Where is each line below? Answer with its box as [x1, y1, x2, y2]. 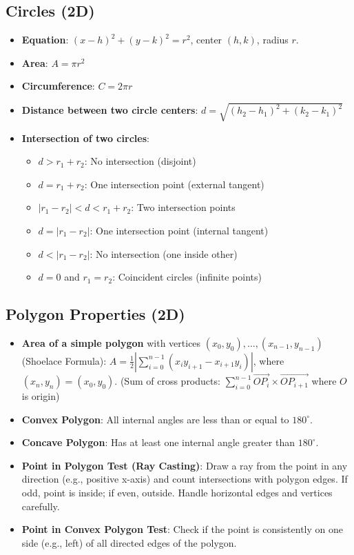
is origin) [21, 389, 60, 403]
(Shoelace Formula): [21, 353, 107, 367]
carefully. [21, 498, 60, 513]
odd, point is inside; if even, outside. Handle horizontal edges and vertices [21, 485, 333, 500]
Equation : [21, 32, 69, 47]
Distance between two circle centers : [21, 103, 198, 117]
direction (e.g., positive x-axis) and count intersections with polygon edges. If [21, 472, 348, 486]
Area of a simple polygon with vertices [21, 335, 201, 350]
